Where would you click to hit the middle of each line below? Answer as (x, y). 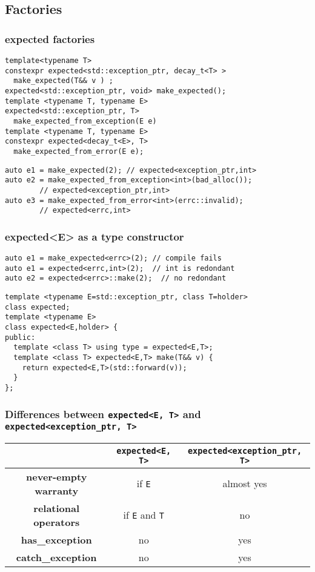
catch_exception (56, 557)
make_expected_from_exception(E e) (85, 121)
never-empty (57, 476)
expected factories (50, 38)
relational (57, 508)
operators (57, 522)
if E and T (144, 515)
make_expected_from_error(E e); (79, 151)
